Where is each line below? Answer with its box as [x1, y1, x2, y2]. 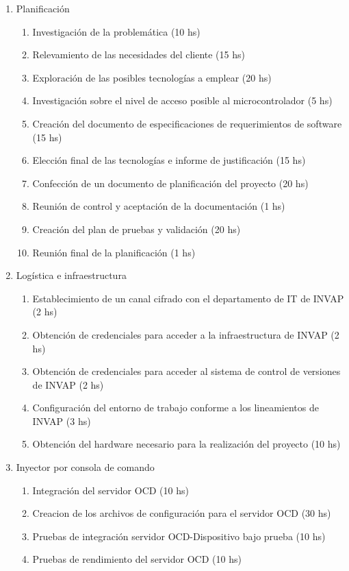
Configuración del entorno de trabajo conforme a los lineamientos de [32, 400, 319, 415]
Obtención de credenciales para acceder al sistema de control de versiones [32, 364, 341, 378]
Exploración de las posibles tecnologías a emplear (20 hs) [32, 70, 272, 84]
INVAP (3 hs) [32, 413, 91, 428]
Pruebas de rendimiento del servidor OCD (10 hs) [32, 552, 242, 566]
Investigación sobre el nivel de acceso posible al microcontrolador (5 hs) [32, 93, 333, 108]
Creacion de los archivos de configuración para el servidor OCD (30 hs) [32, 506, 331, 520]
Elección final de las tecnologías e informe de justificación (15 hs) [32, 153, 306, 167]
